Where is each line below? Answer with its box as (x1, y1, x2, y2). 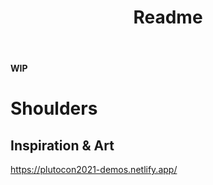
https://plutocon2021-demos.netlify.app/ (10, 164, 178, 176)
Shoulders (10, 97, 98, 120)
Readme (133, 6, 203, 29)
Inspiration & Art (10, 137, 115, 154)
